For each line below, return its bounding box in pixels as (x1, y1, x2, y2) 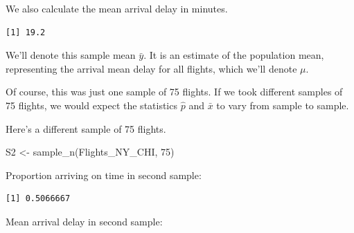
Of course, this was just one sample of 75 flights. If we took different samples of (6, 84, 343, 99)
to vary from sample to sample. (216, 97, 349, 112)
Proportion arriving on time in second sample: (6, 167, 202, 182)
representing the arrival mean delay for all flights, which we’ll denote (6, 61, 297, 75)
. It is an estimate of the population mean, (143, 48, 324, 62)
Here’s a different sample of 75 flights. (6, 121, 166, 136)
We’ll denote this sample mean (6, 48, 136, 62)
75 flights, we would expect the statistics (6, 97, 177, 112)
